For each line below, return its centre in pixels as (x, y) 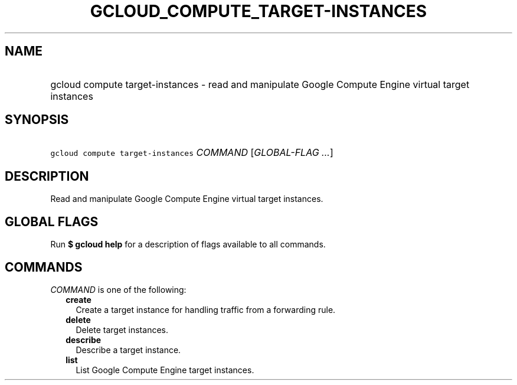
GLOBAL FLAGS (52, 221)
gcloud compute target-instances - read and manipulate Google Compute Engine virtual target (260, 84)
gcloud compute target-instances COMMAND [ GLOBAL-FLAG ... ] (192, 153)
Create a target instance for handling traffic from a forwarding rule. (206, 309)
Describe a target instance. (128, 350)
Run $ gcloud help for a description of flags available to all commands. (188, 244)
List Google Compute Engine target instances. (165, 370)
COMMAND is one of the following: (118, 289)
